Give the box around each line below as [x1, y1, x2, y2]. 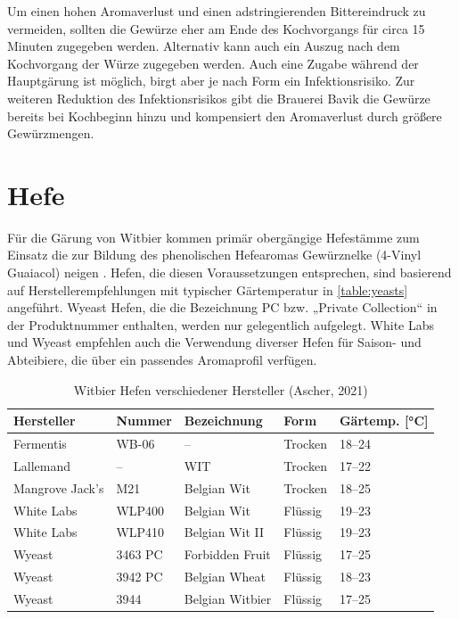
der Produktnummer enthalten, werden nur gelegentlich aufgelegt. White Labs [7, 315, 435, 334]
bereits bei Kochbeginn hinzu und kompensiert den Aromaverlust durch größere [7, 106, 442, 125]
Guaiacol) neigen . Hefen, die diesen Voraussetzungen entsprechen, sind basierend [7, 263, 452, 282]
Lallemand [13, 456, 70, 475]
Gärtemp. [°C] [339, 411, 429, 430]
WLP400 [116, 500, 165, 519]
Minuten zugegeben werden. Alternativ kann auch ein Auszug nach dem [7, 37, 400, 55]
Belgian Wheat [184, 567, 266, 586]
